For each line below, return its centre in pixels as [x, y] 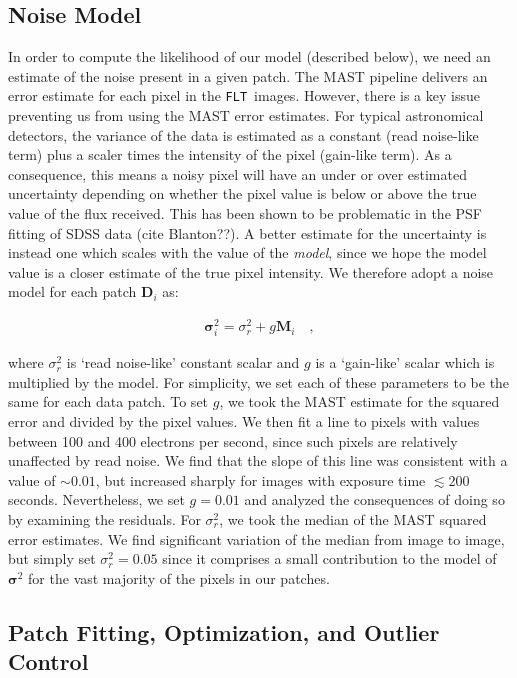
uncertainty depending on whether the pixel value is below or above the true [242, 193]
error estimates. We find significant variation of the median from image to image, [256, 538]
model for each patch [72, 291]
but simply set [52, 558]
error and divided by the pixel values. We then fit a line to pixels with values [244, 421]
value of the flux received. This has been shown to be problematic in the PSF [245, 213]
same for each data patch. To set [108, 401]
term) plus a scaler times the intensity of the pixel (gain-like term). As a [230, 154]
